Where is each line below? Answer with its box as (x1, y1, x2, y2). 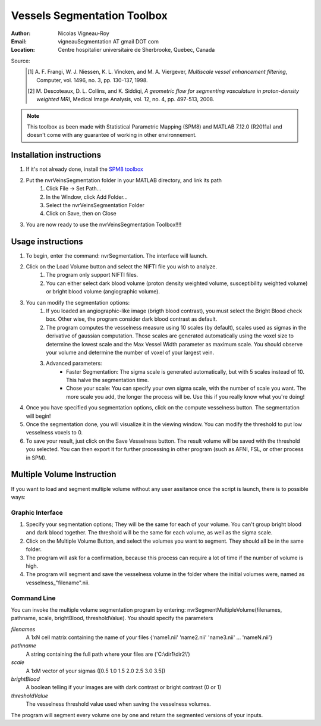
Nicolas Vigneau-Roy (58, 30, 109, 37)
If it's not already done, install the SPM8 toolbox (26, 165, 144, 173)
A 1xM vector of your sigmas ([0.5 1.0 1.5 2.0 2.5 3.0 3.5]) (26, 667, 166, 674)
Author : (11, 30, 31, 37)
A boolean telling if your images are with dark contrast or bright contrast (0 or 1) (26, 684, 222, 691)
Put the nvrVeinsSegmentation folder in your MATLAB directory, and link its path (26, 176, 222, 184)
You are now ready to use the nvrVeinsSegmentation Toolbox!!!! (26, 221, 182, 228)
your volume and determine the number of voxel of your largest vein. (46, 349, 215, 356)
